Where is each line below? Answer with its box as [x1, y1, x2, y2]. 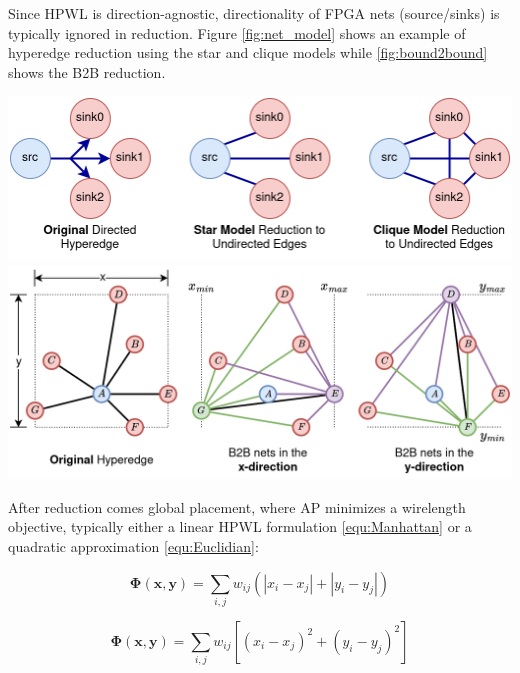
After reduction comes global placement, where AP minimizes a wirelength [8, 496, 466, 517]
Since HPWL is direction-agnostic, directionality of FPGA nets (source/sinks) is [8, 3, 500, 23]
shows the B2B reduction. [8, 61, 166, 82]
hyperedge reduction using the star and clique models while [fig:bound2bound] [8, 42, 488, 63]
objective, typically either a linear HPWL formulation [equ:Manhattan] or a [8, 516, 472, 537]
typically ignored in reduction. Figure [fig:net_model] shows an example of [8, 22, 466, 43]
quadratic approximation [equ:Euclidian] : [8, 536, 259, 557]
